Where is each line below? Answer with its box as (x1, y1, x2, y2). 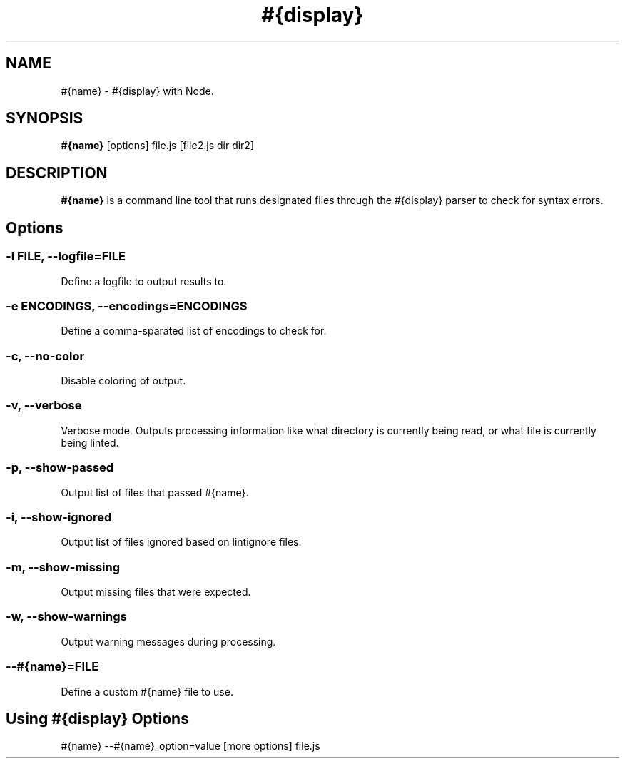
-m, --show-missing (6, 559, 121, 574)
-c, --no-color (6, 348, 85, 363)
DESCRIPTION (6, 163, 108, 182)
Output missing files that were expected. (61, 586, 251, 598)
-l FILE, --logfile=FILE (6, 249, 126, 264)
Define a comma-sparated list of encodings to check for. (61, 325, 327, 337)
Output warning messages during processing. (61, 635, 276, 648)
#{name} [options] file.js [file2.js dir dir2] (61, 139, 255, 152)
